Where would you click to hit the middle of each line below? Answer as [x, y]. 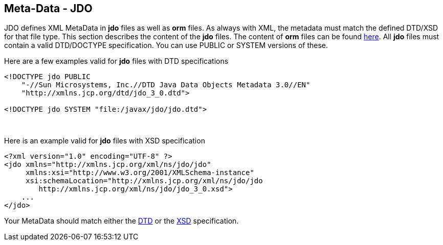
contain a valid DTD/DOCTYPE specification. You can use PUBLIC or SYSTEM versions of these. [166, 45]
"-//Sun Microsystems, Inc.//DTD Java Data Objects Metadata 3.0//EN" [166, 85]
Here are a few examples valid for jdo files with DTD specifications [116, 61]
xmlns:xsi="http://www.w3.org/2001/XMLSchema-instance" [140, 173]
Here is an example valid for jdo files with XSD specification [105, 141]
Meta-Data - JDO [48, 8]
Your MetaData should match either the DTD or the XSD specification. [121, 221]
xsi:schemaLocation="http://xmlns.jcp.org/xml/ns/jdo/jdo [144, 181]
